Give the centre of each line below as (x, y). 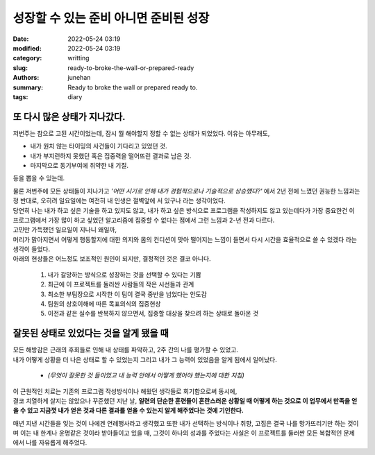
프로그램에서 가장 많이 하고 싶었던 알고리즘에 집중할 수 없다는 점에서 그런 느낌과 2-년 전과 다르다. (144, 220)
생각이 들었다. (32, 249)
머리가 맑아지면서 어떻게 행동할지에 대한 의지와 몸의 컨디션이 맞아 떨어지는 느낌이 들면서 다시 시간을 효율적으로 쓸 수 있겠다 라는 (185, 239)
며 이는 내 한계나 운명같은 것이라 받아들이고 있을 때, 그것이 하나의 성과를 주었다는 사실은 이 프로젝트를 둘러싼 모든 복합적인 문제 (184, 433)
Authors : (26, 78)
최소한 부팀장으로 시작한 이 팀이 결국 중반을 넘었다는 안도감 (127, 294)
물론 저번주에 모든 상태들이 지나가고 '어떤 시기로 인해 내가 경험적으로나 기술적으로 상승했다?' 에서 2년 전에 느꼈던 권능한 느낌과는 (186, 191)
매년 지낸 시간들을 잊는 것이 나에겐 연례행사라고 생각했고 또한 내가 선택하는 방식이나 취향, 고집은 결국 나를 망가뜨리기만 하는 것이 (186, 423)
